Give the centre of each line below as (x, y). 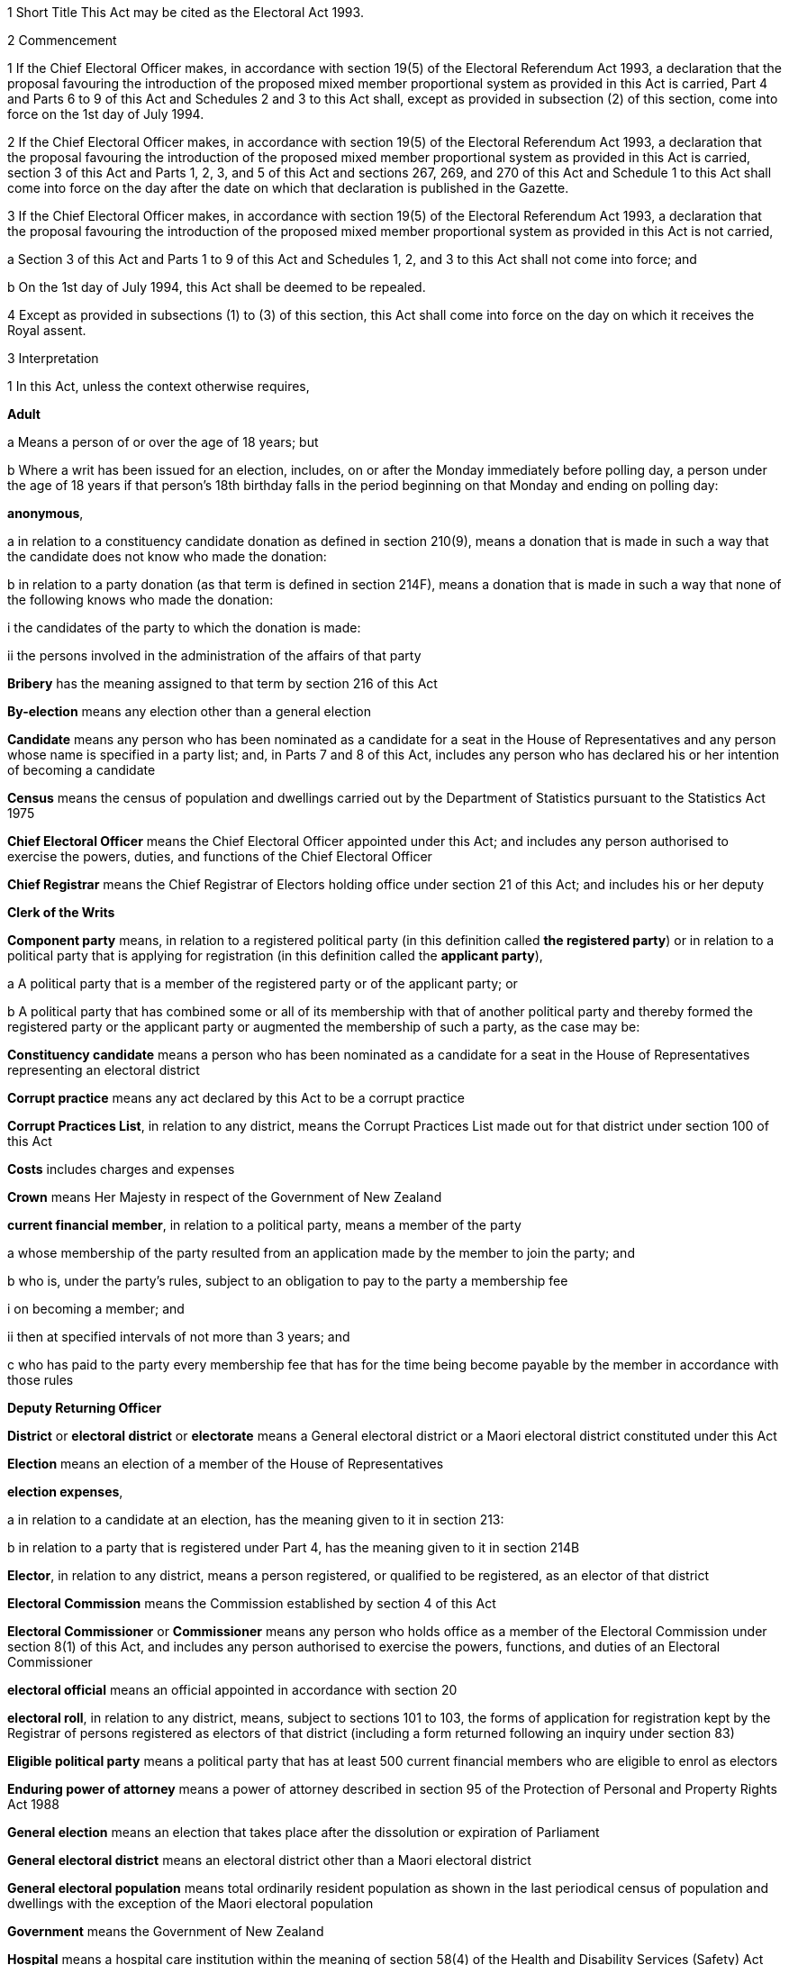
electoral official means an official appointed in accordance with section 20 (232, 1690)
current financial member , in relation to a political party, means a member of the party (264, 1225)
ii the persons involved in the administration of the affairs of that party (214, 655)
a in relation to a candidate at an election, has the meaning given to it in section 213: (256, 1519)
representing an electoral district (104, 1070)
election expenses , (65, 1492)
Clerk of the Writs (61, 912)
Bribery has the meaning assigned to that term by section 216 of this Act (222, 683)
